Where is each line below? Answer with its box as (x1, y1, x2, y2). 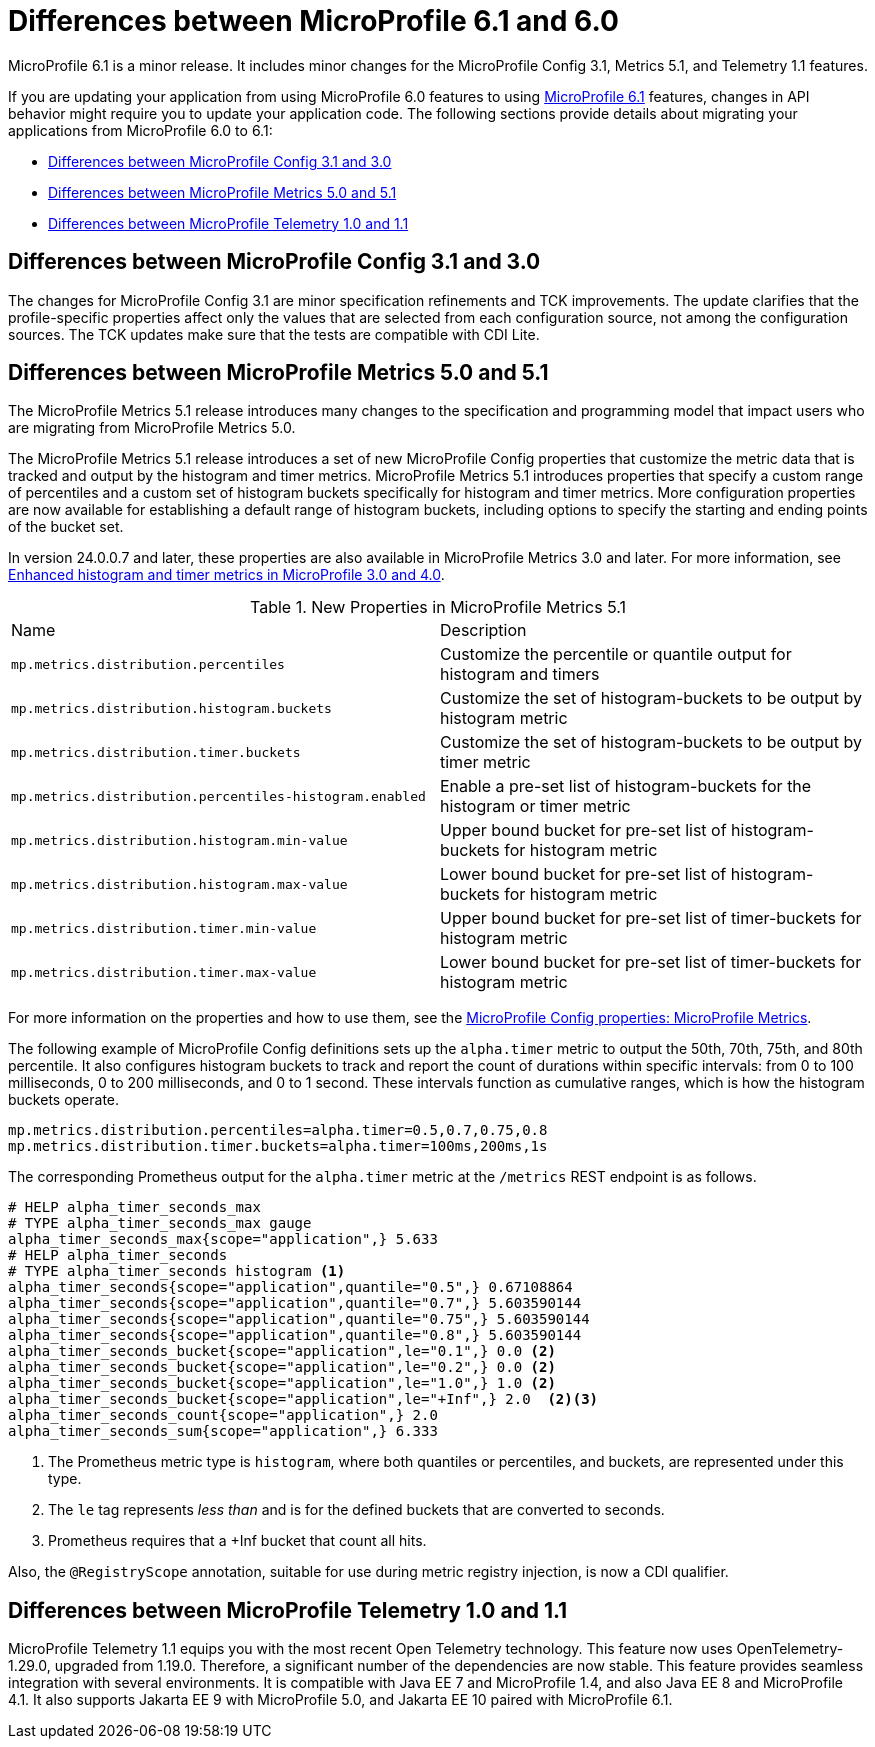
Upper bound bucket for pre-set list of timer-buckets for (440, 908, 862, 929)
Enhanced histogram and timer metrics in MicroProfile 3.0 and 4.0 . (8, 566, 445, 584)
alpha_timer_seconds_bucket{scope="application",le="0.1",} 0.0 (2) (8, 1343, 556, 1360)
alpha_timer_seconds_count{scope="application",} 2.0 (8, 1407, 438, 1424)
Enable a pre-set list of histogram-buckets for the (440, 776, 812, 797)
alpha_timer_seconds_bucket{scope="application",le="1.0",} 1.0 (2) (8, 1375, 556, 1392)
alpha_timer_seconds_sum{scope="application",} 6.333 (8, 1423, 438, 1440)
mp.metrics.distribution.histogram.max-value (11, 876, 348, 892)
